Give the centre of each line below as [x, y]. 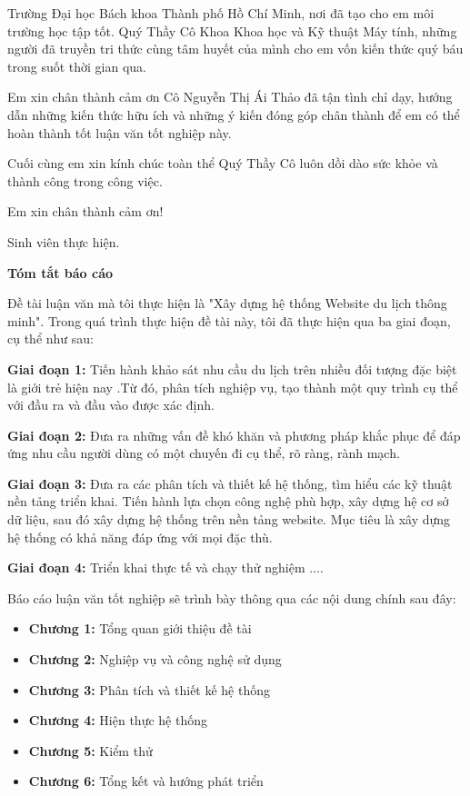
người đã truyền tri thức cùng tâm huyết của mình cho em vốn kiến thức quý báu [235, 49]
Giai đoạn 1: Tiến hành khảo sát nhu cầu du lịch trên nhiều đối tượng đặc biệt [232, 368]
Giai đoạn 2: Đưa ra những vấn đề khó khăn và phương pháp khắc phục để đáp [234, 435]
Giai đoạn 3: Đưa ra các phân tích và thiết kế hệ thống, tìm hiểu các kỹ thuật [230, 483]
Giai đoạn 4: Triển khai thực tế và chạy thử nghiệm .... [165, 567]
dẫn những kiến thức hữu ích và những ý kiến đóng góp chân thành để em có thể [234, 114]
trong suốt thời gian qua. [77, 66]
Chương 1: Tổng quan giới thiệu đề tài [140, 628]
